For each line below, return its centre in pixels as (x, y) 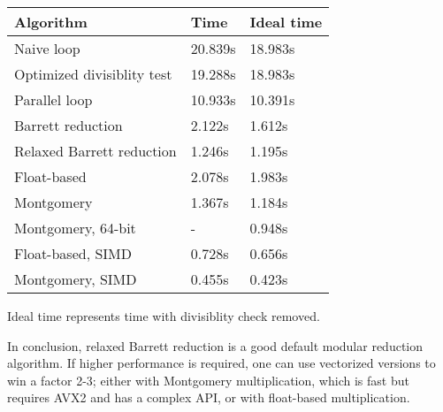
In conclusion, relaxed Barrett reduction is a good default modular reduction (215, 345)
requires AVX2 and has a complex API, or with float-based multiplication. (209, 397)
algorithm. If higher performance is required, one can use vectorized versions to (221, 363)
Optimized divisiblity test (93, 74)
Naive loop (47, 48)
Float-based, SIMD (73, 253)
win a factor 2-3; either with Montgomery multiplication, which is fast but (208, 380)
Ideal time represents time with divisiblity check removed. (164, 316)
